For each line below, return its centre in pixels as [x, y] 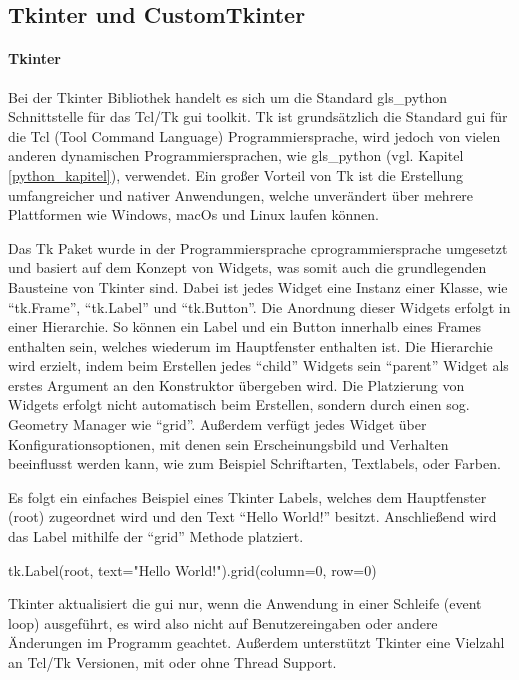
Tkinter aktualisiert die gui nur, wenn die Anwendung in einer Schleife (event [245, 603]
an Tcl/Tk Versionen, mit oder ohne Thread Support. [172, 662]
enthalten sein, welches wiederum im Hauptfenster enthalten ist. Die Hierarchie [250, 345]
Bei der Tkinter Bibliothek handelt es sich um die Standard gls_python [228, 96]
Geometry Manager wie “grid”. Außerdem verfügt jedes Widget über [217, 424]
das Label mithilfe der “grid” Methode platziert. [156, 536]
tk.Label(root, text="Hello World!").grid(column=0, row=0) [192, 569]
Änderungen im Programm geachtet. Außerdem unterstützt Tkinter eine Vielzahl [256, 642]
